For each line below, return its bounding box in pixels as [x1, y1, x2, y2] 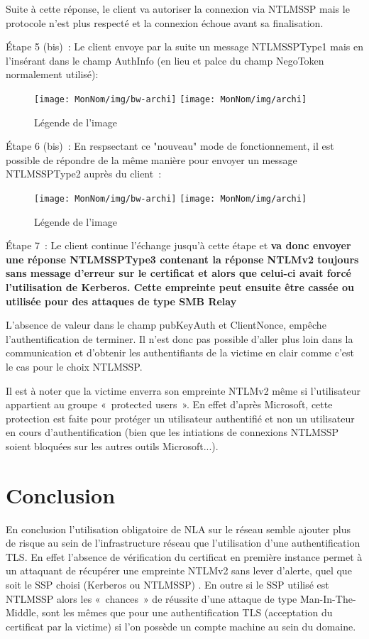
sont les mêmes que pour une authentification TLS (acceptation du [41, 605, 333, 620]
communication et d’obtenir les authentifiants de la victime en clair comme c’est [6, 345, 355, 360]
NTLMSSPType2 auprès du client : [6, 166, 162, 181]
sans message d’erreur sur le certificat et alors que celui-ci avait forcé [6, 266, 351, 280]
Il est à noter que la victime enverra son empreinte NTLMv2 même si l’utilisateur [6, 383, 360, 398]
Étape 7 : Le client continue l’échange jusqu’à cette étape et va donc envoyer [6, 238, 351, 253]
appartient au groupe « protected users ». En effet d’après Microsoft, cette [6, 397, 333, 412]
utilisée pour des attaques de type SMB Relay [6, 293, 237, 308]
